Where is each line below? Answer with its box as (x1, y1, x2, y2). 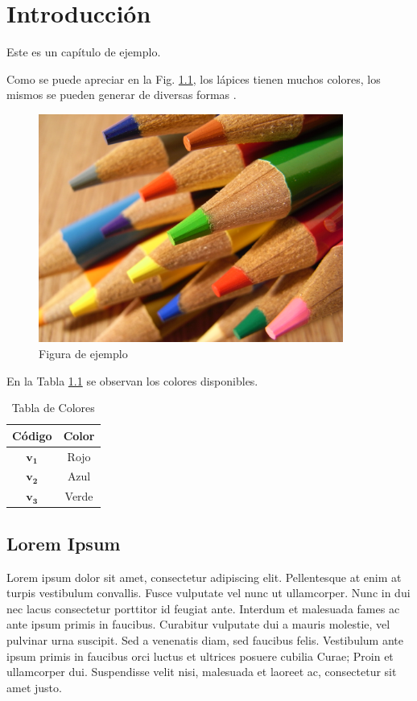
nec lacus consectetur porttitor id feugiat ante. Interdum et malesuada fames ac (6, 600, 400, 616)
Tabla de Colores (11, 399, 95, 416)
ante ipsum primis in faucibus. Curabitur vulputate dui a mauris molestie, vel (6, 616, 390, 633)
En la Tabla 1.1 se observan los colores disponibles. (6, 372, 258, 389)
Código (12, 427, 52, 443)
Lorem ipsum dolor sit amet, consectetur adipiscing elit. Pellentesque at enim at (6, 568, 402, 585)
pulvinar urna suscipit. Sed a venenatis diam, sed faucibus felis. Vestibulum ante (6, 631, 403, 648)
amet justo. (6, 678, 62, 695)
